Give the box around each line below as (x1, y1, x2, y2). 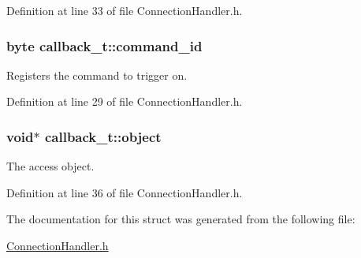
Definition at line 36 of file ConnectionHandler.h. (6, 184, 243, 200)
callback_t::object (44, 126, 162, 146)
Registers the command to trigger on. (6, 66, 188, 83)
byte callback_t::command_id (6, 36, 203, 55)
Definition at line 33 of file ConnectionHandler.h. (6, 2, 243, 18)
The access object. (6, 158, 95, 174)
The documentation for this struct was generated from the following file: (6, 211, 355, 227)
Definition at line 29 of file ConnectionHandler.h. (6, 93, 243, 110)
